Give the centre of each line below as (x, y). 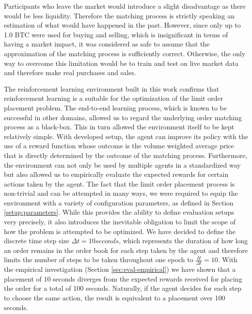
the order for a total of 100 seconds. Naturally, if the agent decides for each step (123, 288)
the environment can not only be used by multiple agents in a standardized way (122, 165)
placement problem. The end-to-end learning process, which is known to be (115, 107)
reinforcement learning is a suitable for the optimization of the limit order (114, 98)
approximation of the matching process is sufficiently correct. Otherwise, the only (125, 53)
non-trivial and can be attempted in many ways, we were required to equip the (121, 193)
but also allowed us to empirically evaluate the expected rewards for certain (116, 174)
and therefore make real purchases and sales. (70, 72)
